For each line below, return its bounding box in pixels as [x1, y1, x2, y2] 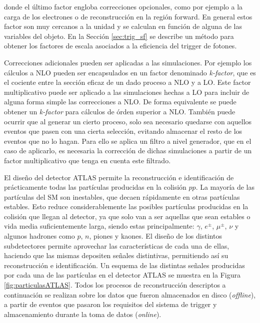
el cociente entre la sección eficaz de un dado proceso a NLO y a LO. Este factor [4, 77, 251, 87]
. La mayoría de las [195, 182, 255, 192]
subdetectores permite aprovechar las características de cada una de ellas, [4, 240, 229, 251]
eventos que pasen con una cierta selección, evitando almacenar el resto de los [4, 126, 242, 136]
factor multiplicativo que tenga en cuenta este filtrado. [4, 155, 171, 165]
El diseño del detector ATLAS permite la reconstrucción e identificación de [4, 172, 234, 182]
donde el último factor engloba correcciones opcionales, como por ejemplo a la [4, 1, 243, 11]
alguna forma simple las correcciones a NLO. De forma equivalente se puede [4, 96, 236, 107]
